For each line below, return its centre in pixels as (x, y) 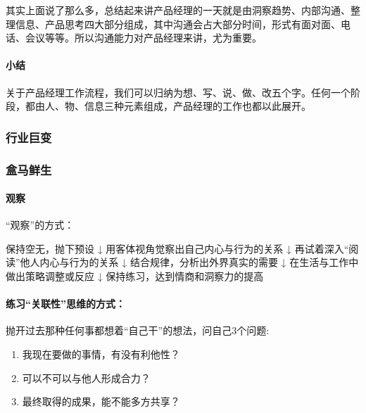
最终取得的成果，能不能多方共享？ (101, 401)
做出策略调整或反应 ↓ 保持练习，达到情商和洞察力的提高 (135, 276)
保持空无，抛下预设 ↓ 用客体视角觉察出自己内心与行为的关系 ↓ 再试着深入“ (177, 248)
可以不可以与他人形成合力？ (86, 377)
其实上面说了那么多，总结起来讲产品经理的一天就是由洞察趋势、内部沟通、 (178, 10)
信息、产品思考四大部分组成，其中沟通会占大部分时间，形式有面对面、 (178, 24)
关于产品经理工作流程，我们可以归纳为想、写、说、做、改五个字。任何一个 (178, 92)
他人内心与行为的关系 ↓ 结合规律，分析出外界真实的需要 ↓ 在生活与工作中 (189, 262)
